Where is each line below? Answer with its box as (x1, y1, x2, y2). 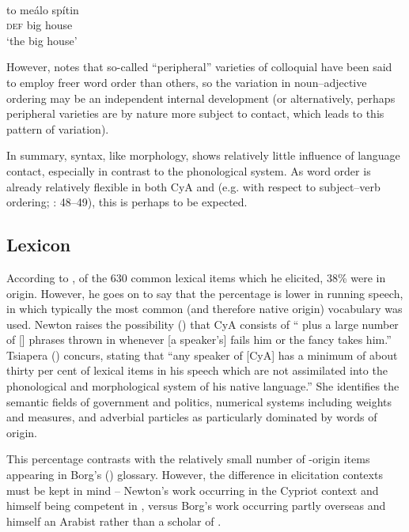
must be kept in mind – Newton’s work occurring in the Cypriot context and (6, 481, 379, 498)
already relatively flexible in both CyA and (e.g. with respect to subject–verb (6, 178, 381, 194)
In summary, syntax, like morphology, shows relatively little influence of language (6, 147, 400, 164)
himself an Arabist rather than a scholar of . (6, 512, 222, 529)
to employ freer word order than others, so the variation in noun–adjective (6, 74, 367, 90)
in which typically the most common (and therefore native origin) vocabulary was (6, 300, 403, 317)
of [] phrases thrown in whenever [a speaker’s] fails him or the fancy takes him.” (6, 331, 392, 348)
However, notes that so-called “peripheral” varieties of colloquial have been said (6, 58, 392, 75)
